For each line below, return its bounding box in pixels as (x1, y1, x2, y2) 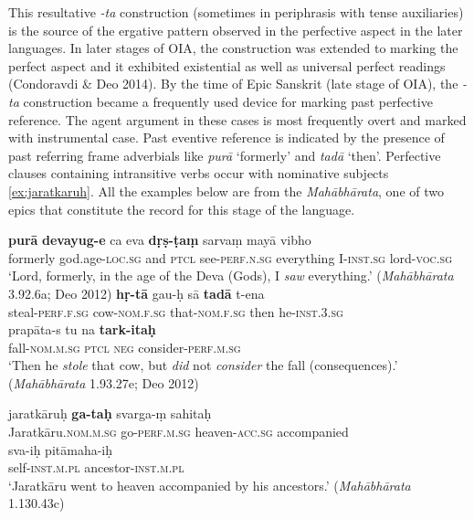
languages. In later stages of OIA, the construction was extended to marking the (8, 38, 458, 58)
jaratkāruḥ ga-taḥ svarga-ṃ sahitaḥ (8, 404, 212, 423)
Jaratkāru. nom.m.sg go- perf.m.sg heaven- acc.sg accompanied (8, 422, 349, 441)
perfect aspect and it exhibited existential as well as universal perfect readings (8, 56, 446, 75)
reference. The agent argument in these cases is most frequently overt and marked (8, 110, 467, 129)
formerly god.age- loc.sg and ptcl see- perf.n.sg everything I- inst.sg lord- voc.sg (8, 248, 452, 267)
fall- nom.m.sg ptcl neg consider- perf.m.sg (8, 337, 241, 356)
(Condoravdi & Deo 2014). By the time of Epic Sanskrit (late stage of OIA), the (8, 74, 458, 93)
